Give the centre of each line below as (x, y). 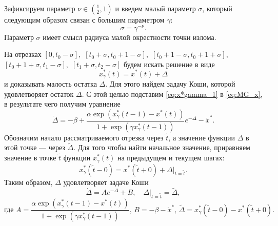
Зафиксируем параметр (40, 8)
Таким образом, (28, 182)
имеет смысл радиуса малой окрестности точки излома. (130, 37)
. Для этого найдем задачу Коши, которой (170, 83)
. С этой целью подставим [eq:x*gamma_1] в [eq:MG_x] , (172, 94)
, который (217, 8)
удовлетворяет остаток (39, 94)
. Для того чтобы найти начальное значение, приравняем (162, 147)
